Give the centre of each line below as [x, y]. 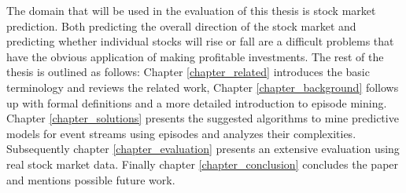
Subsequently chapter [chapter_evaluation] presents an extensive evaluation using [203, 149]
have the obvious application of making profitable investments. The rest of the [195, 56]
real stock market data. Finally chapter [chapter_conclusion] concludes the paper [203, 164]
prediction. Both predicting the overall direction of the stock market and [181, 25]
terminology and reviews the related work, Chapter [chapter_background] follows [203, 87]
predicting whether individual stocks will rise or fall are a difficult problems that [200, 41]
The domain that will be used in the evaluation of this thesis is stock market [191, 10]
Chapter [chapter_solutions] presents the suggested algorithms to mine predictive [203, 118]
